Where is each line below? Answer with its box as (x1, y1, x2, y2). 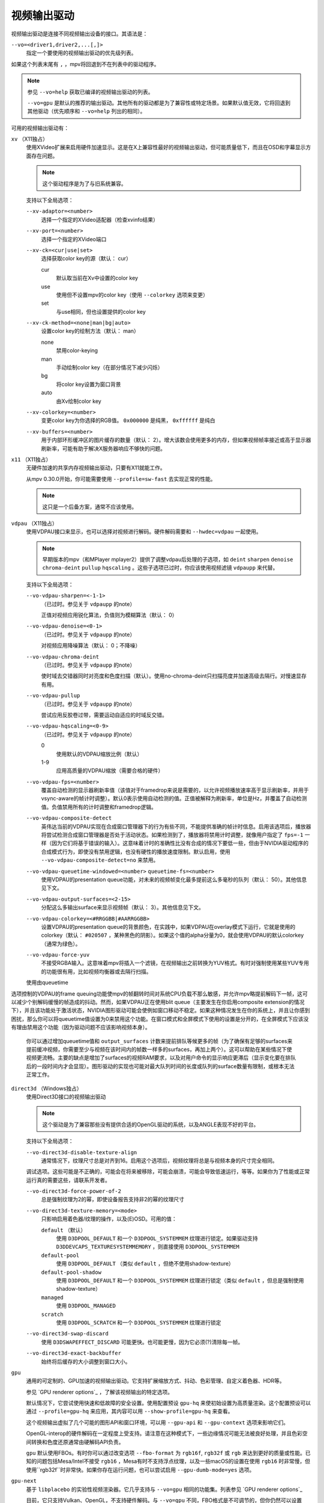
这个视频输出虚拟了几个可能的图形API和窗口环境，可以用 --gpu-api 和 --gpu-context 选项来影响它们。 (26, 1419, 289, 1426)
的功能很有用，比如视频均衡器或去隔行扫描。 (41, 968, 152, 975)
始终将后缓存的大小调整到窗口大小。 (41, 1358, 131, 1365)
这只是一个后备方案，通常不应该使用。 (42, 503, 137, 510)
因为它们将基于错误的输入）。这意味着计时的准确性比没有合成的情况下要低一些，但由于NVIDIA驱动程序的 (51, 839, 309, 847)
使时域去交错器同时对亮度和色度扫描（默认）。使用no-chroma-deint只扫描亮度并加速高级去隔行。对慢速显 (41, 672, 302, 679)
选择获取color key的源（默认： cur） (41, 255, 131, 262)
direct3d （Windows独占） (11, 1085, 82, 1092)
